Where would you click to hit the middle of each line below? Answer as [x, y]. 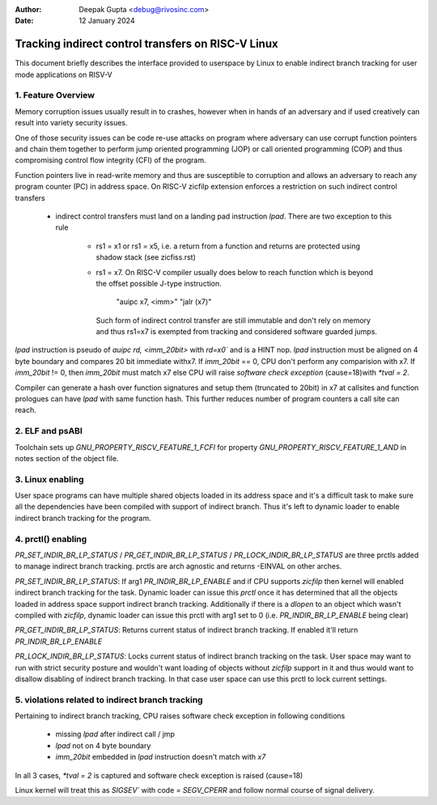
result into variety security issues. [72, 123]
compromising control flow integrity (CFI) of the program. [110, 160]
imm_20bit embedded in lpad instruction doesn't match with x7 [161, 757]
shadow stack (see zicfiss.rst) [146, 257]
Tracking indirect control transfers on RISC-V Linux [146, 44]
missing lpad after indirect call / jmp [115, 734]
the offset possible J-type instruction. [159, 283]
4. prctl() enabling [51, 539]
